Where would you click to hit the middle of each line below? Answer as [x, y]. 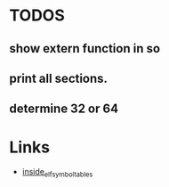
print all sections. [59, 78]
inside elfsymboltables [57, 173]
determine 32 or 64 [64, 109]
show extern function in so [85, 49]
